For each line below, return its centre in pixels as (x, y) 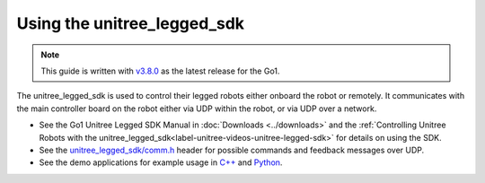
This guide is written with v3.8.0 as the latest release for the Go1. (160, 71)
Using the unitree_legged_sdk (131, 23)
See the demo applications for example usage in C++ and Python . (161, 162)
